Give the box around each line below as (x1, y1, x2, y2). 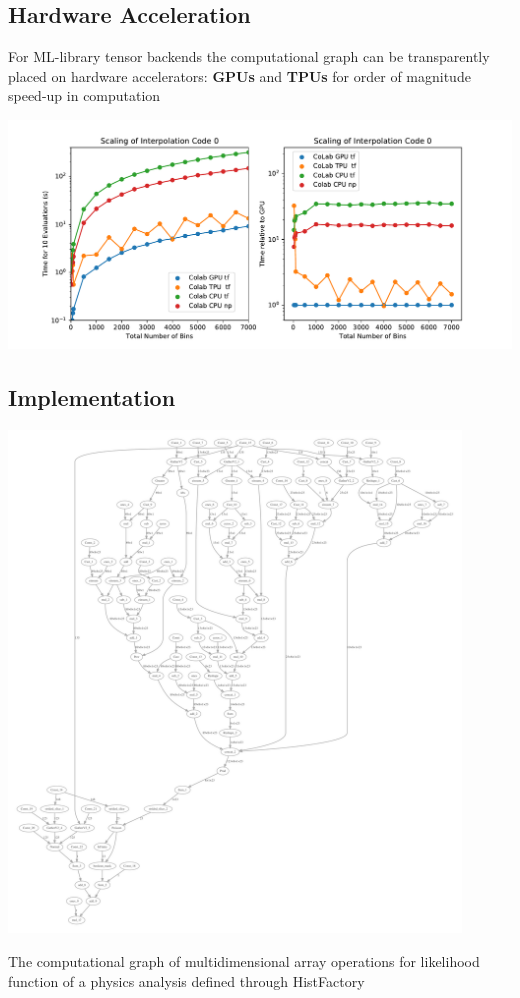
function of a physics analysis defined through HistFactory (8, 970, 365, 991)
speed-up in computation (8, 85, 161, 106)
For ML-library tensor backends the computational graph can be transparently (8, 46, 490, 67)
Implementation (8, 381, 176, 412)
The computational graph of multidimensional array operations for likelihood (8, 951, 480, 971)
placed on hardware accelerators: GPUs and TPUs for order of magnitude (8, 65, 471, 86)
